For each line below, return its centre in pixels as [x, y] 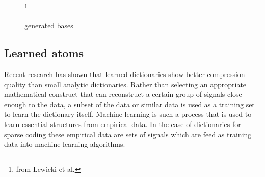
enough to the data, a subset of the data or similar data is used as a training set [129, 104]
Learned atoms [44, 53]
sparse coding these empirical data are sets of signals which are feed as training [128, 134]
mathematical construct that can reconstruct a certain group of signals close [123, 94]
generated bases [49, 25]
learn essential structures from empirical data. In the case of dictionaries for [123, 124]
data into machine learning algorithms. [65, 144]
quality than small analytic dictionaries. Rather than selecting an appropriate [125, 84]
